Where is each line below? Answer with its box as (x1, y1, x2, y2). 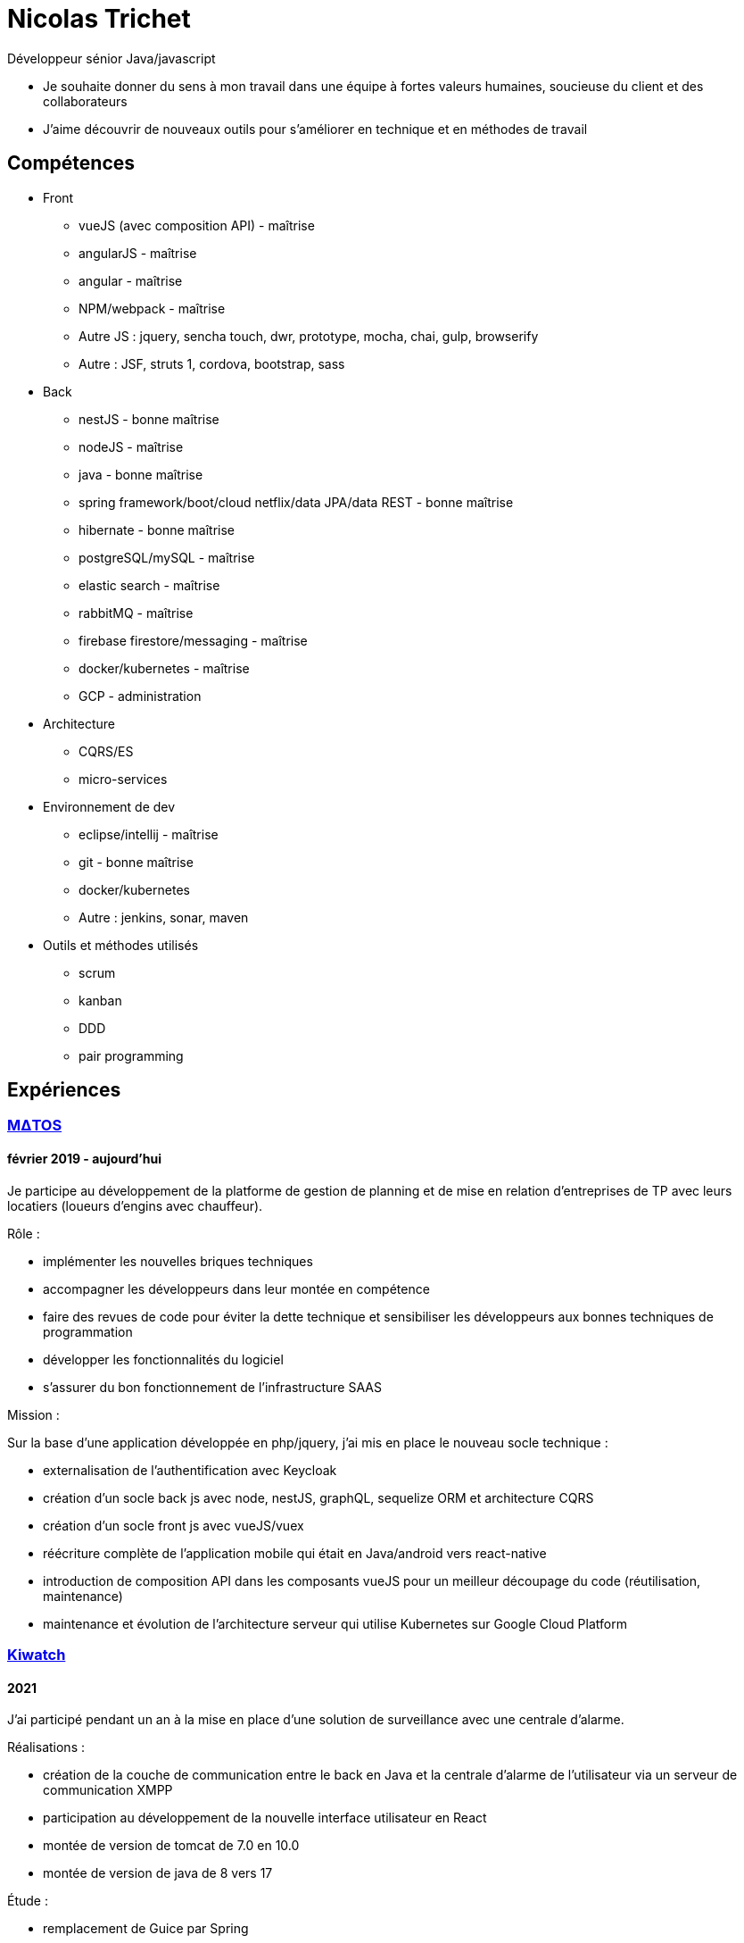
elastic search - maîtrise (79, 577, 220, 593)
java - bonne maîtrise (79, 466, 203, 482)
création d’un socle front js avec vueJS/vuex (43, 1517, 304, 1533)
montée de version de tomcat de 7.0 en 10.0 (43, 1838, 300, 1854)
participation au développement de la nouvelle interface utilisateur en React (43, 1810, 487, 1826)
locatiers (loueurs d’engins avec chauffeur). (7, 1197, 263, 1213)
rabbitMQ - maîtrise (79, 605, 194, 621)
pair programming (79, 1047, 184, 1063)
